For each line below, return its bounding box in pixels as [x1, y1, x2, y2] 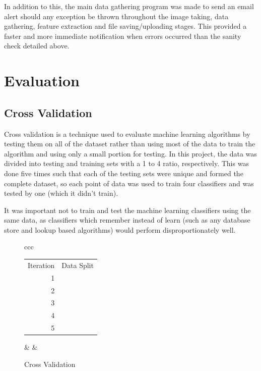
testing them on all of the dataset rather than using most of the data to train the [4, 138, 255, 149]
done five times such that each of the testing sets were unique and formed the [4, 168, 243, 178]
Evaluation [4, 70, 80, 91]
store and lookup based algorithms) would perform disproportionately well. [4, 224, 236, 235]
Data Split [61, 259, 94, 270]
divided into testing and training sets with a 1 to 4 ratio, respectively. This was [4, 158, 249, 169]
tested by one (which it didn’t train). [4, 188, 118, 198]
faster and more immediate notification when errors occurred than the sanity [4, 30, 241, 41]
